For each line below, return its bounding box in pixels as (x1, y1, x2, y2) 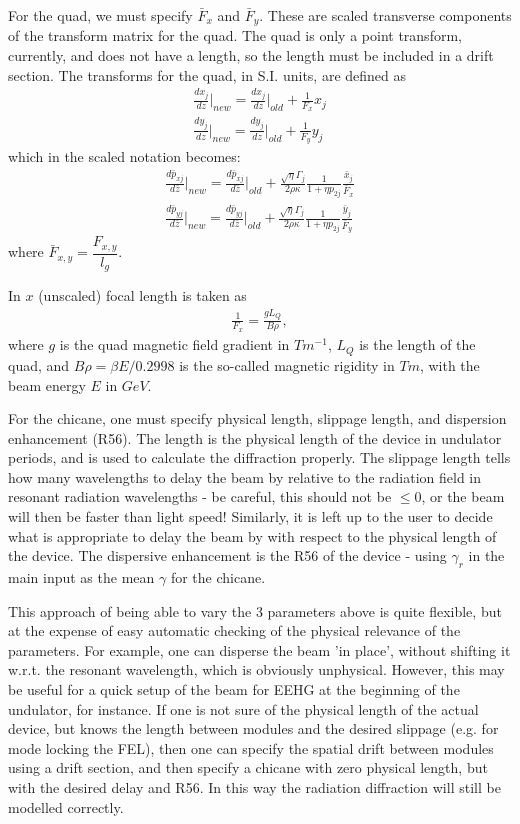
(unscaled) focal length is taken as (38, 285, 247, 306)
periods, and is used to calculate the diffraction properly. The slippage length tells (8, 447, 511, 468)
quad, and (8, 354, 70, 375)
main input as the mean (8, 567, 155, 588)
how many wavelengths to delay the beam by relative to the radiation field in (8, 466, 482, 487)
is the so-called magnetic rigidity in (179, 354, 395, 375)
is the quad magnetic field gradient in (59, 334, 290, 355)
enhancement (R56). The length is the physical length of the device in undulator (8, 427, 502, 448)
